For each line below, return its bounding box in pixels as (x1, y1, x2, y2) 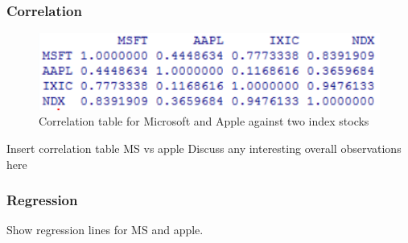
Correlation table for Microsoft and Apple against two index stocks (39, 113, 369, 130)
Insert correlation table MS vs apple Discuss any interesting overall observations (6, 140, 402, 157)
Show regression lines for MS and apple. (6, 221, 204, 238)
